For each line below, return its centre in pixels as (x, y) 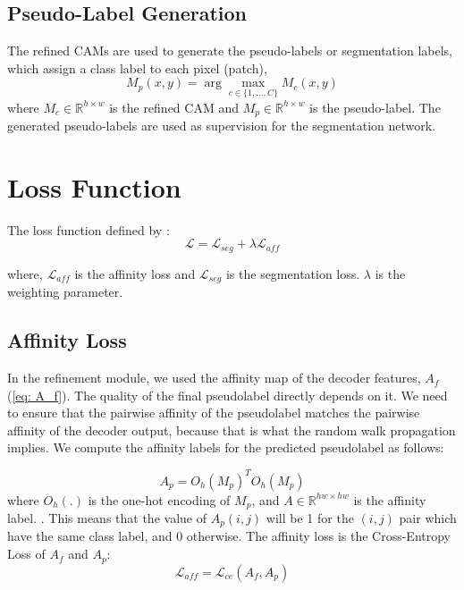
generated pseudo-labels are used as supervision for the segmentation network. (222, 126)
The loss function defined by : (89, 229)
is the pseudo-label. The (375, 107)
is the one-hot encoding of (159, 499)
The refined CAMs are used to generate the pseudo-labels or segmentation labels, (230, 51)
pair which (428, 518)
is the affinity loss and (135, 273)
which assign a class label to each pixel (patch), (137, 67)
